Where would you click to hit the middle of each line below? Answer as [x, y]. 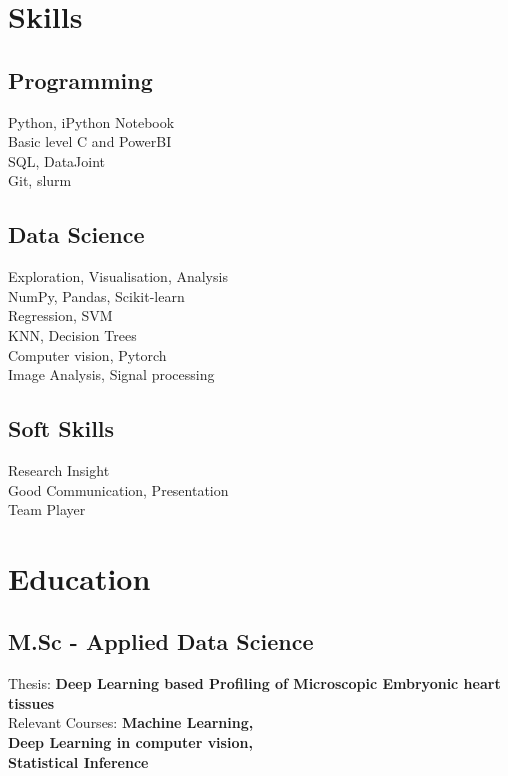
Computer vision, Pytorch [87, 354]
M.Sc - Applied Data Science [161, 641]
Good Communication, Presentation [118, 489]
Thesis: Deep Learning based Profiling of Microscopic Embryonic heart [254, 683]
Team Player [47, 509]
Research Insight [59, 469]
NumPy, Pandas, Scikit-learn [96, 295]
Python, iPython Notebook [91, 121]
